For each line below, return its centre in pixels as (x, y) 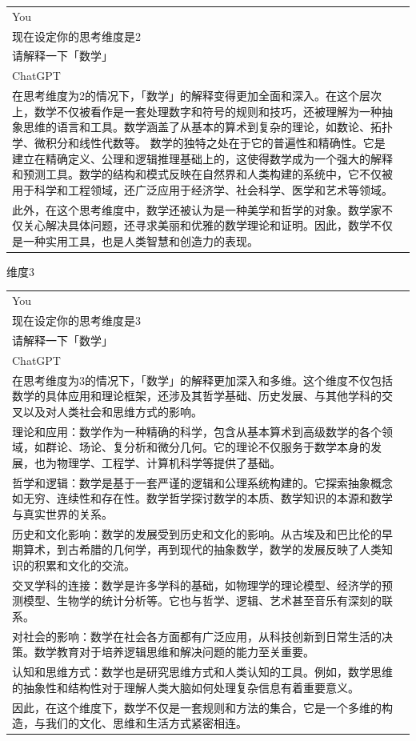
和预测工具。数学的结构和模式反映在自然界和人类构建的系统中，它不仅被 (202, 174)
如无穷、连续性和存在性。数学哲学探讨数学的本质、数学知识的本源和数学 (202, 498)
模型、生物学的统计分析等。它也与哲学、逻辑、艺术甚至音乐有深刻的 (202, 601)
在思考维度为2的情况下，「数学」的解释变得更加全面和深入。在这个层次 (197, 96)
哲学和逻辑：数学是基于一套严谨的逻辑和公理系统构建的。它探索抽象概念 (202, 482)
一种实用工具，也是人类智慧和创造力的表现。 (140, 240)
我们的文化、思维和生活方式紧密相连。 (146, 723)
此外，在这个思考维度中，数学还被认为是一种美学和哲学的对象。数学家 (197, 209)
